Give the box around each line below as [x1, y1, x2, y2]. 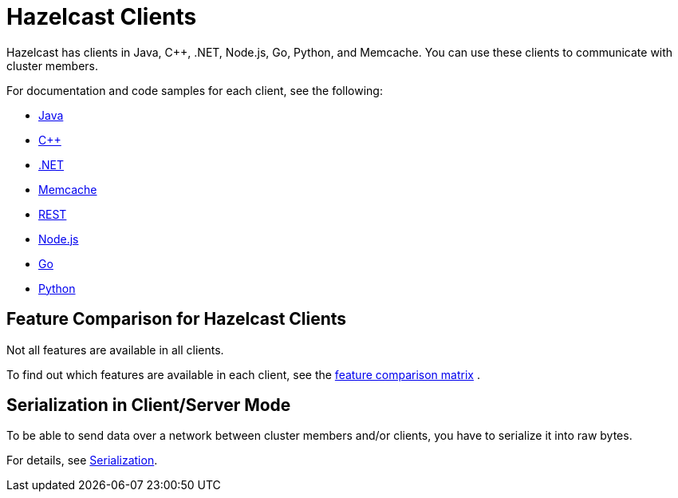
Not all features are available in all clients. [6, 342, 224, 357]
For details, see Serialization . [6, 453, 158, 468]
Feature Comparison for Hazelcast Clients [6, 309, 347, 330]
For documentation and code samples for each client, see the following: [6, 83, 383, 97]
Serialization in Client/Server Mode [6, 395, 291, 416]
